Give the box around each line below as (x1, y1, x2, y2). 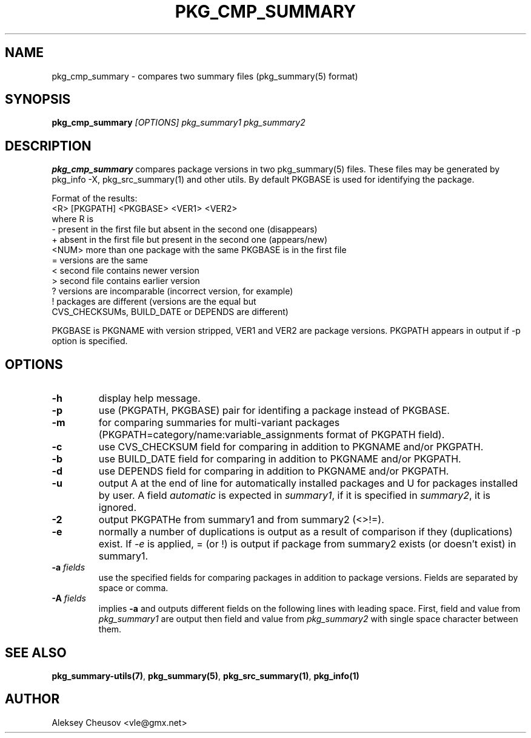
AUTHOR (5, 691, 60, 707)
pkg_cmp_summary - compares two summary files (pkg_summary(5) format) (52, 70, 358, 81)
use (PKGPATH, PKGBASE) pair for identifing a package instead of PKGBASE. (98, 404, 450, 417)
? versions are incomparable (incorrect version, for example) (52, 286, 293, 297)
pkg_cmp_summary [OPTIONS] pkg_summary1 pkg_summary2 (52, 117, 306, 128)
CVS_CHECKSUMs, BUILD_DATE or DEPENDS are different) (52, 306, 289, 317)
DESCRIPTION (5, 138, 92, 154)
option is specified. (52, 336, 128, 347)
